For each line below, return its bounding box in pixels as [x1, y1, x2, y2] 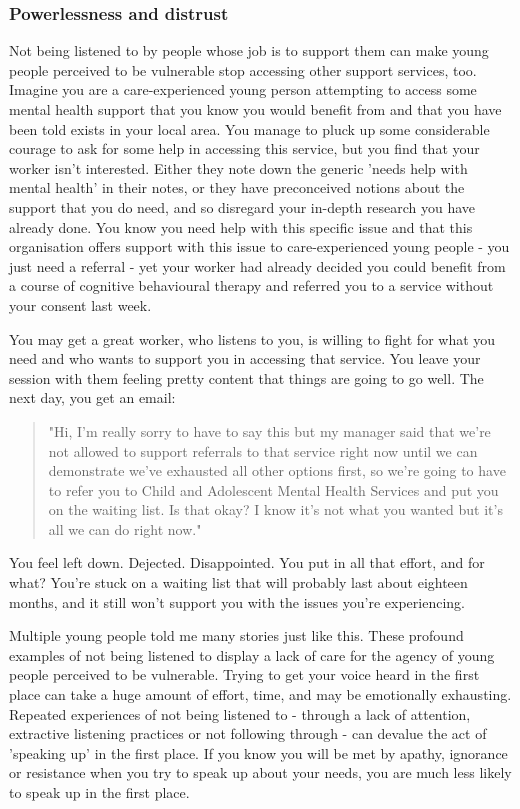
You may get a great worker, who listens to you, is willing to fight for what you [9, 328, 496, 349]
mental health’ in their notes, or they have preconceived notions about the [9, 177, 465, 198]
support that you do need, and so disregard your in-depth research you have [9, 196, 476, 217]
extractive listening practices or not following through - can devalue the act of [9, 723, 487, 744]
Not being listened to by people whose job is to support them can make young [9, 40, 489, 61]
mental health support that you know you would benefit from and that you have [9, 99, 502, 119]
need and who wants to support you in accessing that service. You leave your [9, 348, 481, 369]
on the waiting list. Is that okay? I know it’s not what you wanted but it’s [48, 499, 503, 520]
